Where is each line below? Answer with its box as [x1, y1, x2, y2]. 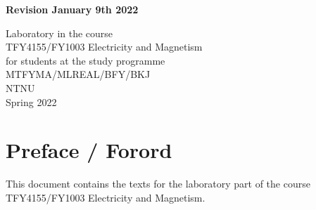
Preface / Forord [6, 136, 172, 164]
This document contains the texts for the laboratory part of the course [6, 176, 310, 191]
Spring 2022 [6, 94, 57, 109]
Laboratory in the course [6, 25, 113, 40]
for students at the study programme [6, 53, 165, 67]
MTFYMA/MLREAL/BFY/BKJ [6, 67, 151, 81]
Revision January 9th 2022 [6, 2, 139, 16]
